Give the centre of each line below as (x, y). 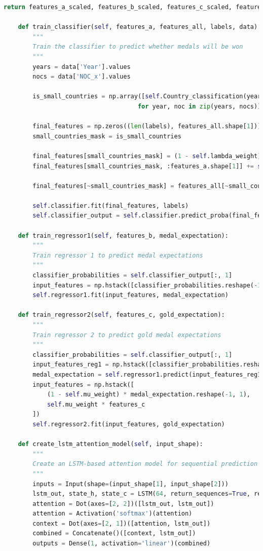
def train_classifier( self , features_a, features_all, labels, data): (140, 27)
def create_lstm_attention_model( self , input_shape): (110, 444)
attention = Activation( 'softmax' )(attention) (112, 514)
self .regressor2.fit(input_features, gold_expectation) (129, 424)
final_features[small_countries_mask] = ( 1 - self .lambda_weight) (147, 156)
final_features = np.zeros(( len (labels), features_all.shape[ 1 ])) (147, 126)
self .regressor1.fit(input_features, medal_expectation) (130, 295)
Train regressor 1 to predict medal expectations (118, 255)
